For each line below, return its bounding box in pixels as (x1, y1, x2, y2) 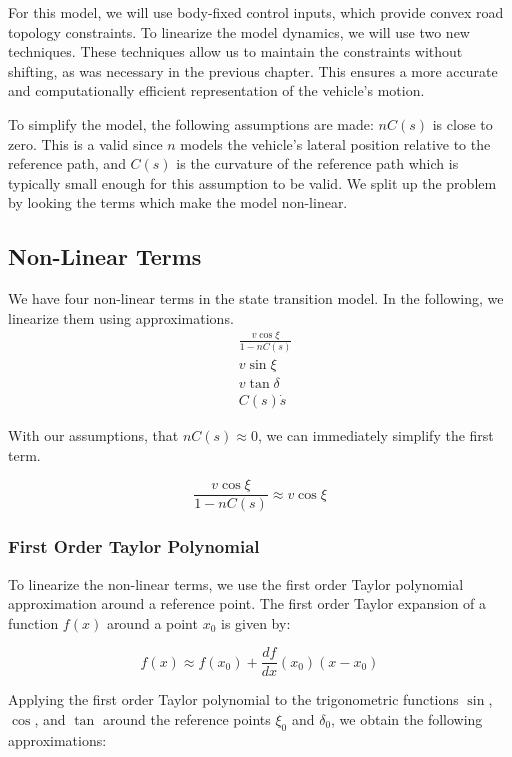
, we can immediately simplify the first (257, 425, 494, 446)
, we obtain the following (331, 708, 483, 729)
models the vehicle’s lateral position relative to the (180, 133, 491, 154)
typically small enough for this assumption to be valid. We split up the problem (8, 172, 497, 193)
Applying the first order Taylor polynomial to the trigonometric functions (8, 689, 459, 710)
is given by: (220, 612, 291, 633)
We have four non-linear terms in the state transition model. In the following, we (8, 288, 504, 309)
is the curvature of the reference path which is (176, 153, 459, 174)
